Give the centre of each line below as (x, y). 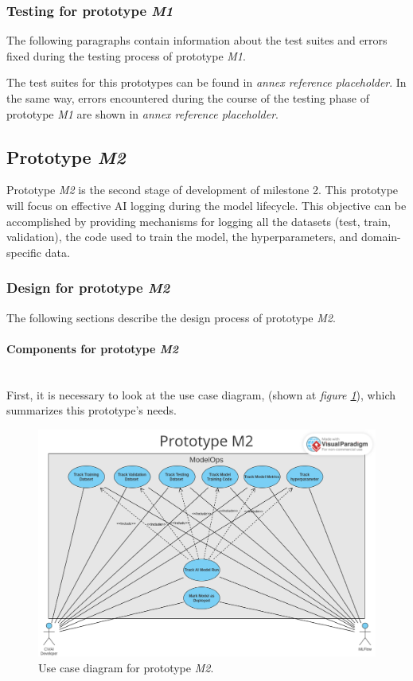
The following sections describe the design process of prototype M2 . (171, 317)
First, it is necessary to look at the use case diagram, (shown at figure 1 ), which (201, 394)
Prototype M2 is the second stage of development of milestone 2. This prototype (203, 190)
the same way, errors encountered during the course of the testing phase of (188, 98)
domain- (381, 237)
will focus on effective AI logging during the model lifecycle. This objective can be (206, 205)
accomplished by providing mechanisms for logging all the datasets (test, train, (199, 221)
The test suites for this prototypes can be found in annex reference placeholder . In (206, 82)
